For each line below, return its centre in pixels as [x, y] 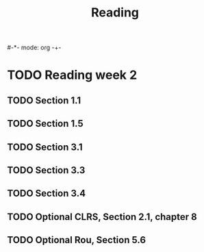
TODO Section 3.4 [47, 193]
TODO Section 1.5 [45, 124]
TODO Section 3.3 [46, 170]
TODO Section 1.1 [44, 100]
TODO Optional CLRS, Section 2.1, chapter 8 [102, 217]
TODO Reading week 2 [72, 75]
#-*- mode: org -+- [34, 48]
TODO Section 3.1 [45, 147]
